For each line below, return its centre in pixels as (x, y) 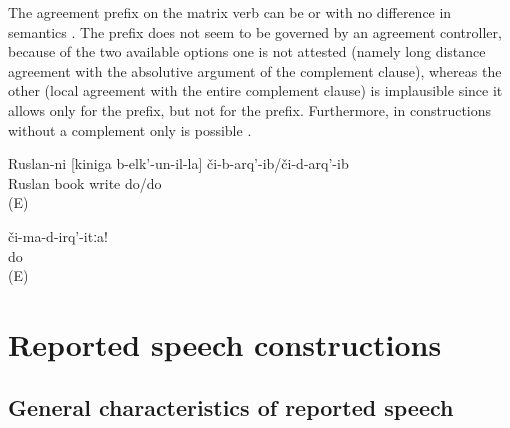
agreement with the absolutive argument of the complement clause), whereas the (255, 70)
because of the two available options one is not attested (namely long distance (247, 51)
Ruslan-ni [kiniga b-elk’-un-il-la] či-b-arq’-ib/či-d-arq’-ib (178, 163)
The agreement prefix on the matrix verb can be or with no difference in (230, 12)
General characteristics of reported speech (231, 407)
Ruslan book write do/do (85, 182)
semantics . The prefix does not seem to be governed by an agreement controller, (255, 31)
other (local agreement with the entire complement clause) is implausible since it (255, 90)
